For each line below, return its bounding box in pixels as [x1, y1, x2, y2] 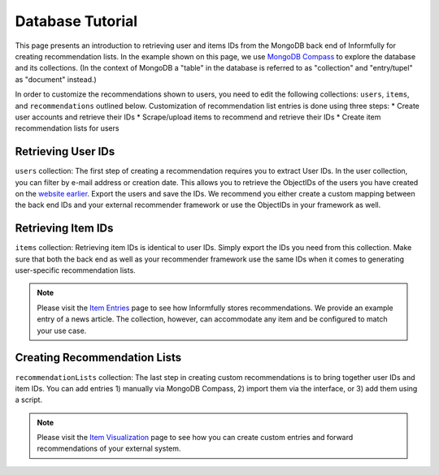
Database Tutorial [15, 12, 138, 30]
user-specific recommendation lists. [15, 266, 136, 275]
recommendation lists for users [15, 123, 120, 133]
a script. [15, 395, 43, 405]
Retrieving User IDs [15, 145, 115, 158]
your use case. [37, 326, 87, 335]
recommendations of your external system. [37, 443, 181, 454]
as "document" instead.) [15, 74, 97, 84]
